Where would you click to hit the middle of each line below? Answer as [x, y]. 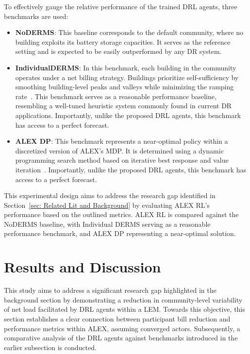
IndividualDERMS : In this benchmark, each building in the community [126, 67]
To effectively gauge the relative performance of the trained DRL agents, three [121, 6]
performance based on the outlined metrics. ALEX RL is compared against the [121, 214]
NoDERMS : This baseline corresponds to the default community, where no [129, 32]
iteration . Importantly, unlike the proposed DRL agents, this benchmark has [131, 169]
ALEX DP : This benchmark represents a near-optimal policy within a [122, 141]
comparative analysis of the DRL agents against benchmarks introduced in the [121, 338]
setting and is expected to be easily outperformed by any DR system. [118, 51]
